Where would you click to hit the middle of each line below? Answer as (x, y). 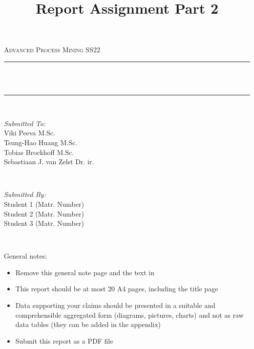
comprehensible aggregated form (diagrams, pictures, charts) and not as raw (129, 315)
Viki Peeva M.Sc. (30, 133)
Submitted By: (25, 194)
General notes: (26, 256)
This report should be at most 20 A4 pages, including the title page (117, 289)
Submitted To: (25, 123)
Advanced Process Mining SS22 (52, 50)
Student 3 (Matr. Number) (44, 223)
